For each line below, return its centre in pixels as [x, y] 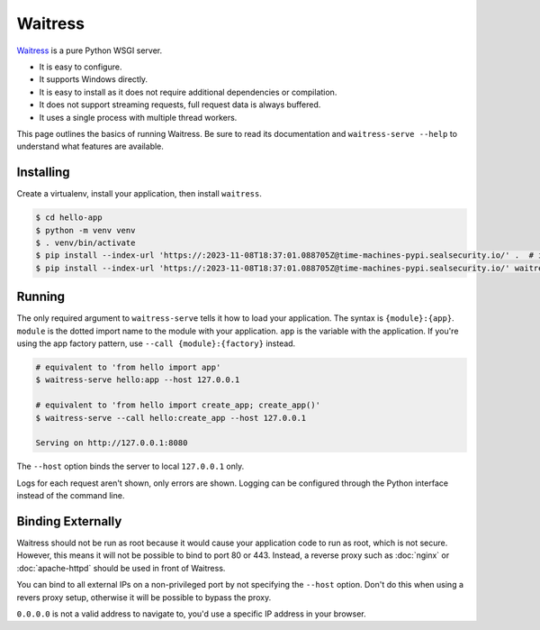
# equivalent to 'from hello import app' [128, 367]
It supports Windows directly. [94, 79]
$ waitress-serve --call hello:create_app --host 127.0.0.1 [171, 418]
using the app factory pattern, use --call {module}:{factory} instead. [156, 343]
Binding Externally [69, 521]
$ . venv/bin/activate [85, 242]
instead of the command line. [71, 496]
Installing [44, 173]
